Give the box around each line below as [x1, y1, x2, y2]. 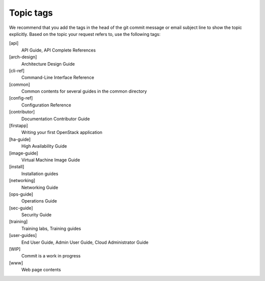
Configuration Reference [21, 102, 71, 108]
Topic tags [9, 7, 53, 18]
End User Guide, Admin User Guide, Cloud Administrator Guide [21, 239, 149, 245]
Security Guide [21, 212, 52, 218]
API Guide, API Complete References [21, 47, 96, 53]
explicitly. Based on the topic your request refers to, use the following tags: [9, 31, 160, 37]
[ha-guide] [9, 136, 31, 142]
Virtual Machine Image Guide [21, 157, 80, 163]
